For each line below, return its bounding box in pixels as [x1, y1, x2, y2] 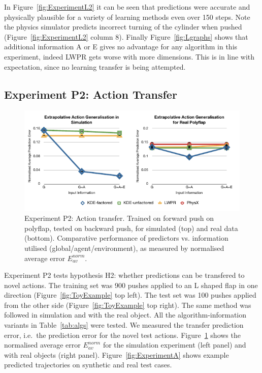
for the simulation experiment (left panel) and [103, 339, 246, 350]
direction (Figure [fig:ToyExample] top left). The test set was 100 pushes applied [4, 290, 256, 300]
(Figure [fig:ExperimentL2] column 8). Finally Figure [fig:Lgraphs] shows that [4, 31, 248, 42]
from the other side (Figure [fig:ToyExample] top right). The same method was [4, 299, 251, 310]
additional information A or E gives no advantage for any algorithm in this [4, 41, 238, 52]
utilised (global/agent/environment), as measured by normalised [24, 242, 224, 253]
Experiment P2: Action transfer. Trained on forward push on [24, 213, 214, 223]
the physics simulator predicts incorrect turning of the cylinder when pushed [4, 21, 242, 32]
